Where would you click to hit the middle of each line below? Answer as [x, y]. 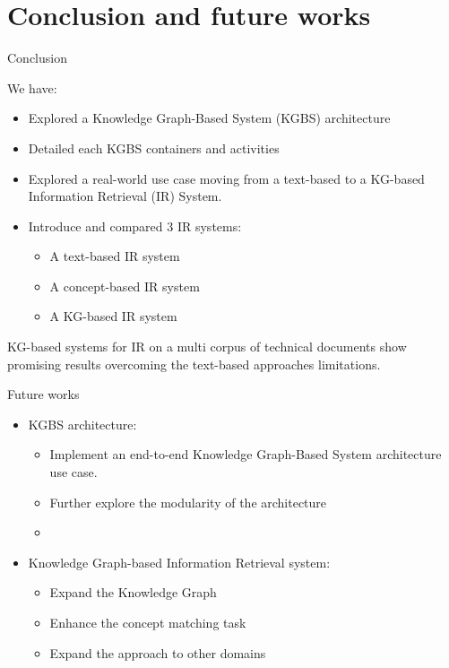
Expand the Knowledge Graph [133, 592]
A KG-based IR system [113, 316]
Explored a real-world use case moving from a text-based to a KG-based [226, 178]
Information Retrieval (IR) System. [125, 196]
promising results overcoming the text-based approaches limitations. [194, 364]
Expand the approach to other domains [158, 652]
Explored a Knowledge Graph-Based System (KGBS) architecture [209, 118]
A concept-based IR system [125, 286]
